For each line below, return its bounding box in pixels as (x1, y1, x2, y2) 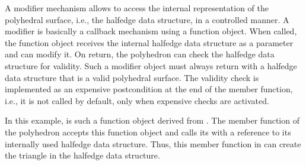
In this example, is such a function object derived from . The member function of (5, 114, 299, 127)
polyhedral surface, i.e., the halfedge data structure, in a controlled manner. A (5, 13, 289, 25)
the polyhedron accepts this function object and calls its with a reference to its (5, 125, 291, 138)
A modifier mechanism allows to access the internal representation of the (5, 2, 269, 14)
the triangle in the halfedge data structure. (5, 149, 160, 161)
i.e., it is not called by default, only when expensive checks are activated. (5, 94, 269, 106)
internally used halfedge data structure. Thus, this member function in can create (5, 137, 301, 150)
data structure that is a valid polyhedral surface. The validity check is (5, 71, 259, 83)
